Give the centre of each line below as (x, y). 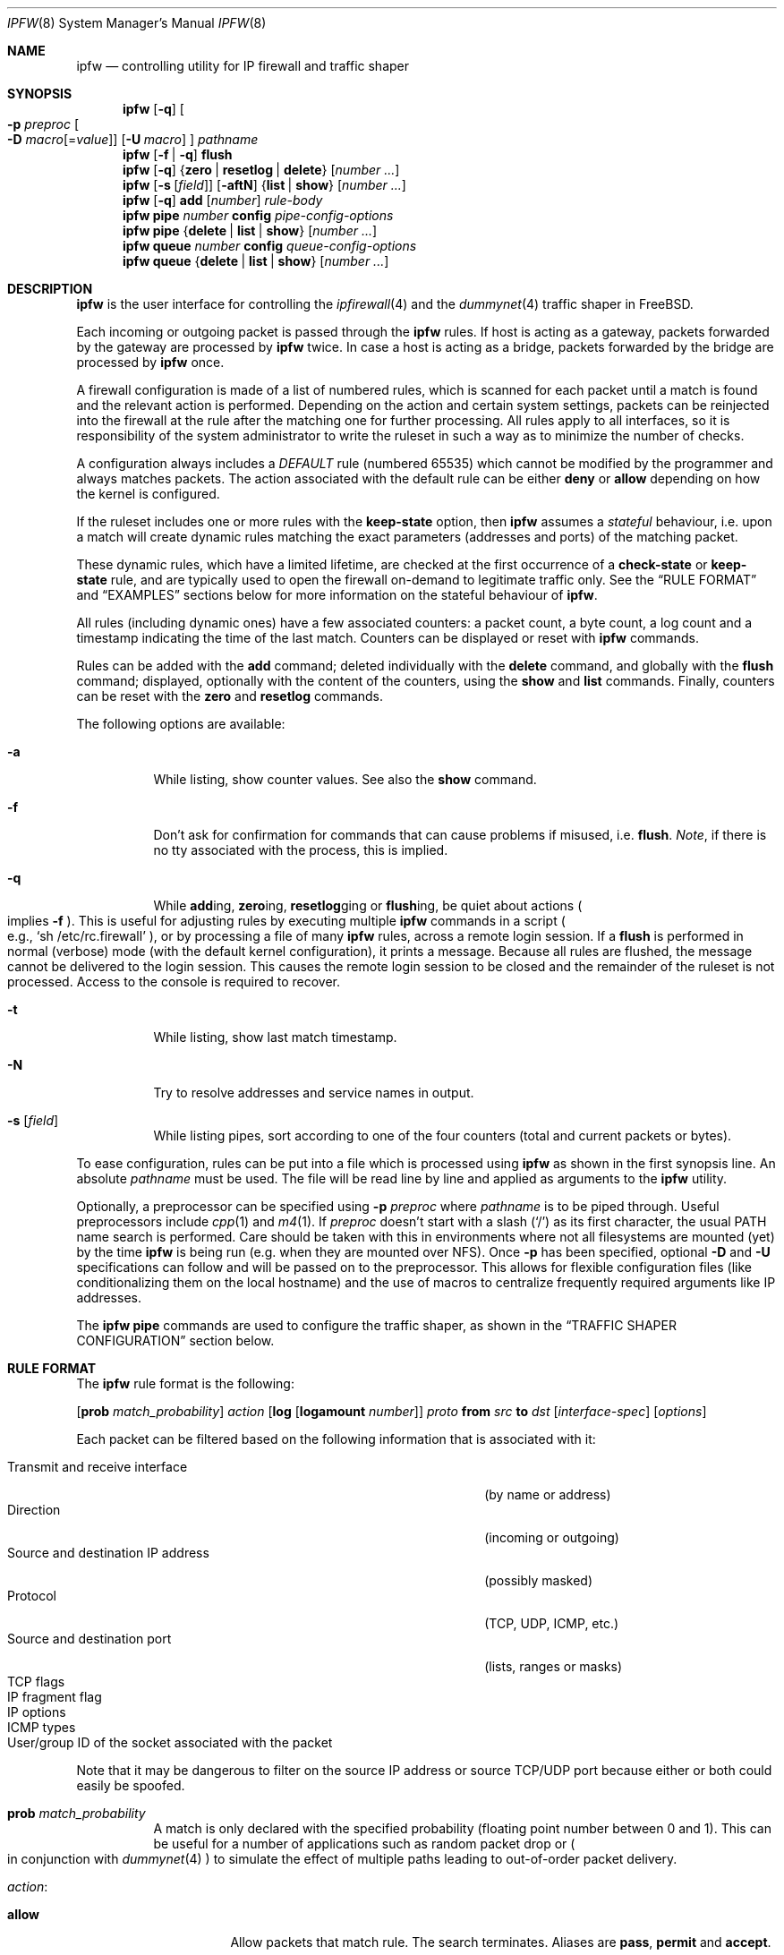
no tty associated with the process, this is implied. (301, 850)
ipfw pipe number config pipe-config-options (258, 215)
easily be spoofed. (131, 1785)
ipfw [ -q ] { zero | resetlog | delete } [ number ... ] (261, 170)
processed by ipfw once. (150, 362)
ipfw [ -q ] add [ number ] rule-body (223, 200)
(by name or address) (548, 1494)
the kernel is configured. (148, 494)
